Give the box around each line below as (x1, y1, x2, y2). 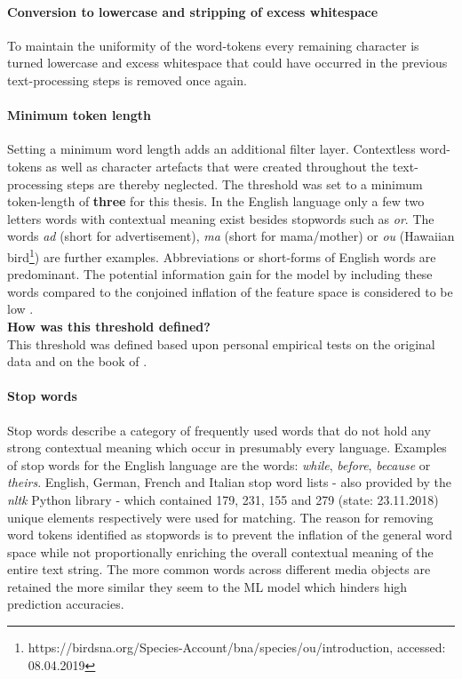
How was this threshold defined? (7, 316, 211, 335)
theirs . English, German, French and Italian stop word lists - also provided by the (7, 473, 451, 491)
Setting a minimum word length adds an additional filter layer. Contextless (7, 140, 416, 158)
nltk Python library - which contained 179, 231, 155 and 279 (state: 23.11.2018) (7, 490, 439, 508)
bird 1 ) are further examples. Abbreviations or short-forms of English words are (7, 244, 436, 266)
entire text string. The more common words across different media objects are (7, 560, 431, 579)
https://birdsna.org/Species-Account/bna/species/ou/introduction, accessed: (28, 638, 446, 657)
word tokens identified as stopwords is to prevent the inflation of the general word (7, 525, 453, 544)
